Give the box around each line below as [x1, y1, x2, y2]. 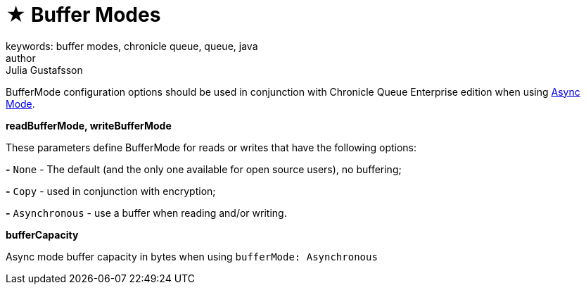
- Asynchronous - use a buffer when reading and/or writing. [6, 206, 287, 219]
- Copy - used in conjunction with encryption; [6, 184, 216, 197]
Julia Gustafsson [6, 63, 83, 76]
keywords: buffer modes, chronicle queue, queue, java [6, 39, 258, 52]
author [6, 51, 36, 64]
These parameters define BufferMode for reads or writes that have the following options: [6, 141, 417, 153]
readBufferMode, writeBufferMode [6, 119, 172, 132]
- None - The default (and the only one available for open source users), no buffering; [6, 163, 402, 175]
